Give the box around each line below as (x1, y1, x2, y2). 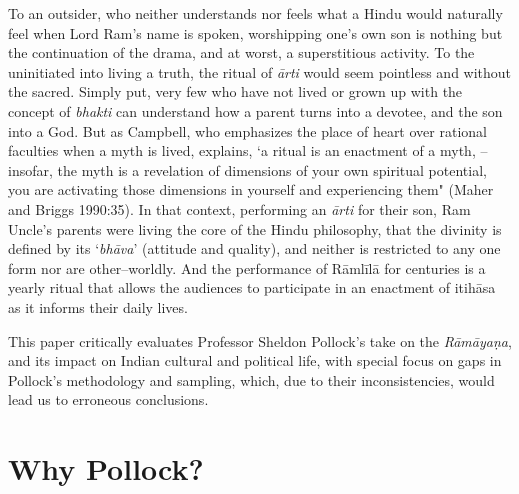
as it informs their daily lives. (8, 296, 188, 317)
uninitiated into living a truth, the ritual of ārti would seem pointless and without (8, 61, 512, 82)
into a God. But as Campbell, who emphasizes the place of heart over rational (8, 120, 487, 141)
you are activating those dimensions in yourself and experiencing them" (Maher (8, 179, 494, 200)
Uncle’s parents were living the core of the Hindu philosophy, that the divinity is (8, 218, 502, 239)
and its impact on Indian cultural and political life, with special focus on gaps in (8, 350, 502, 371)
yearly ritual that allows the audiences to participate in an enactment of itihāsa (8, 277, 496, 298)
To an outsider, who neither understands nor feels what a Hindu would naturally (8, 3, 503, 23)
